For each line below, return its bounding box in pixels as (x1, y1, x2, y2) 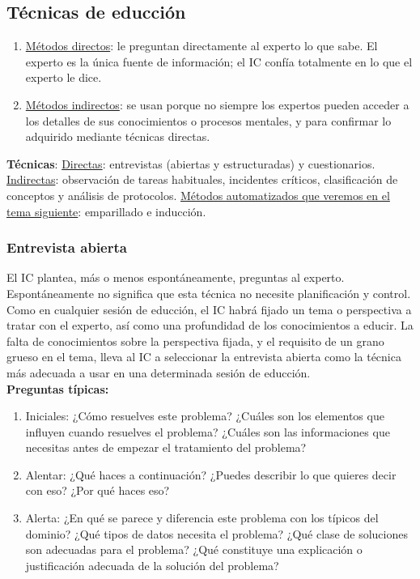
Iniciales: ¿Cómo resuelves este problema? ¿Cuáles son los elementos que (25, 407, 384, 424)
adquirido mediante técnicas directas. (25, 128, 210, 145)
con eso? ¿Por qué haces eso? (25, 482, 170, 499)
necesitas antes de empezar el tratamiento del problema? (25, 439, 307, 456)
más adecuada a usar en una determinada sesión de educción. (6, 364, 311, 381)
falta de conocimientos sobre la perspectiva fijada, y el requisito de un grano (6, 332, 384, 349)
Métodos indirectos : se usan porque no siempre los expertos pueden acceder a (25, 96, 409, 113)
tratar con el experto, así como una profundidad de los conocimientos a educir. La (6, 317, 414, 334)
